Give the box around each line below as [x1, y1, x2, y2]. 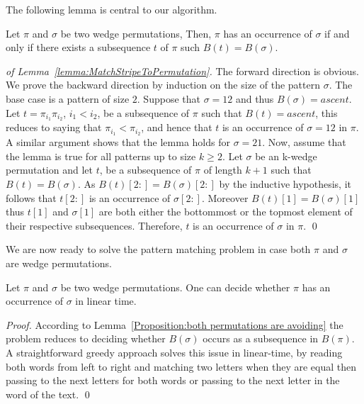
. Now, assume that [262, 135, 346, 150]
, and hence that [141, 120, 212, 135]
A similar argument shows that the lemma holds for [6, 135, 230, 150]
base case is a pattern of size [6, 91, 130, 106]
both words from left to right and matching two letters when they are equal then [6, 359, 357, 374]
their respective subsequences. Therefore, [6, 218, 183, 232]
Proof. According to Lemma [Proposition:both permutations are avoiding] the [6, 317, 343, 332]
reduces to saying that [6, 120, 102, 135]
